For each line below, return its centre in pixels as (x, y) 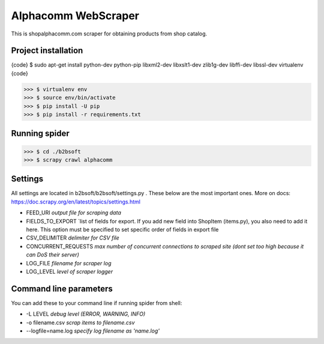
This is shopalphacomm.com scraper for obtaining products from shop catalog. (109, 34)
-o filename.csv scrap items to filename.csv (80, 322)
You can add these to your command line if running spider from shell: (97, 303)
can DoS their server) (52, 255)
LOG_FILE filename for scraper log (69, 263)
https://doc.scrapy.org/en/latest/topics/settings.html (76, 202)
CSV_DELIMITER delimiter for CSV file (73, 238)
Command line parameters (62, 288)
